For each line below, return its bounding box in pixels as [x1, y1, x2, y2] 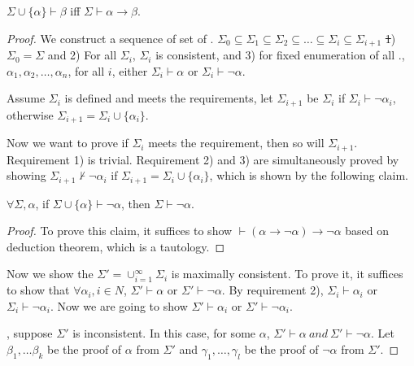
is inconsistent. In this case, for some [72, 325, 256, 342]
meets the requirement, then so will [148, 134, 325, 151]
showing [7, 167, 46, 184]
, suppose [7, 325, 53, 342]
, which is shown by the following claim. [209, 167, 408, 184]
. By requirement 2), [221, 281, 324, 298]
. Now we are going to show [50, 297, 188, 314]
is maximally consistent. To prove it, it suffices [171, 265, 403, 282]
